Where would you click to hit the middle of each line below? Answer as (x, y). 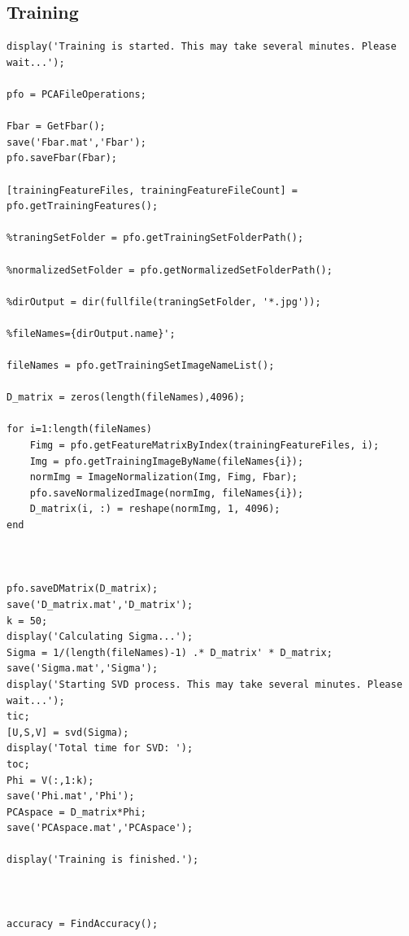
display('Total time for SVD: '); (100, 748)
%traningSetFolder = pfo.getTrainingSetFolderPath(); (155, 238)
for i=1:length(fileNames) (79, 429)
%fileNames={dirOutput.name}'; (91, 333)
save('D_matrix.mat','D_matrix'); (100, 604)
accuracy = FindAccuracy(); (83, 923)
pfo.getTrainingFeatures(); (83, 206)
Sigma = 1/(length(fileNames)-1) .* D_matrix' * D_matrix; (170, 652)
